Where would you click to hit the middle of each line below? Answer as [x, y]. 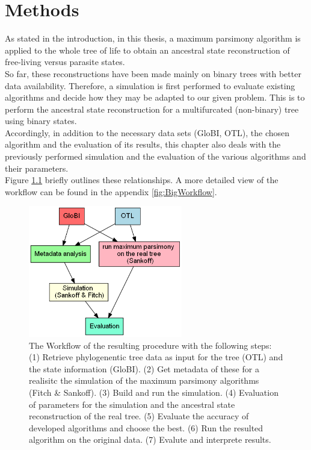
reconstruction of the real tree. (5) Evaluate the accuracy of [139, 416]
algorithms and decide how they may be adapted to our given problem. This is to [155, 97]
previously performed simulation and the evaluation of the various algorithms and [155, 156]
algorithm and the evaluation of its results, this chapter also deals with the [143, 144]
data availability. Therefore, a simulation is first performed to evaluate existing [150, 85]
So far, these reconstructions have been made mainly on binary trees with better [153, 73]
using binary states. [41, 121]
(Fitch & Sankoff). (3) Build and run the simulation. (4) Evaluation [154, 392]
